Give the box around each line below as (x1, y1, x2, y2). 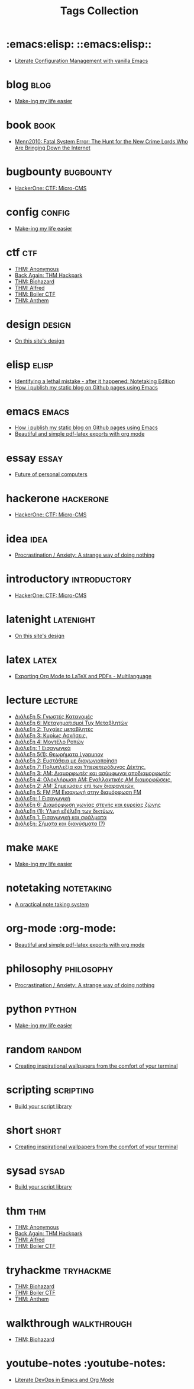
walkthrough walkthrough (6, 1316, 132, 1330)
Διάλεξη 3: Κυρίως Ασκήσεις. (14, 732, 88, 739)
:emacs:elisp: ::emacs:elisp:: (6, 37, 152, 51)
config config (6, 205, 70, 219)
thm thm (6, 1204, 46, 1218)
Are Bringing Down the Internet (14, 144, 90, 151)
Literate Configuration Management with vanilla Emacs (14, 57, 148, 64)
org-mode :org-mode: (6, 922, 117, 935)
